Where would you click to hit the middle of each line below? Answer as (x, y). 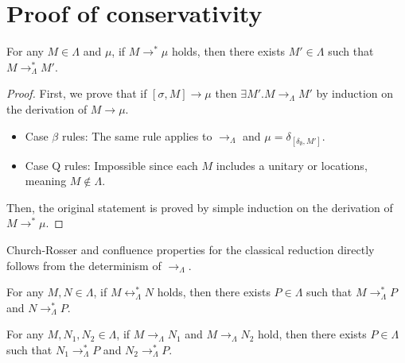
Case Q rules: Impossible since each (111, 165)
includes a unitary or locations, (292, 165)
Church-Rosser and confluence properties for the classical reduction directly (191, 250)
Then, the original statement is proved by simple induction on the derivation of (200, 207)
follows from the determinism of (84, 265)
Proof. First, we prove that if (77, 93)
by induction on (355, 93)
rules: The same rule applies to (137, 135)
